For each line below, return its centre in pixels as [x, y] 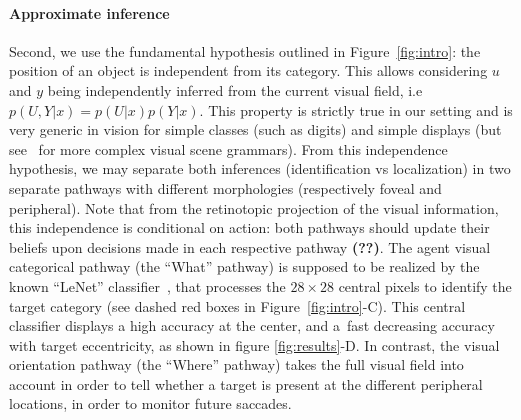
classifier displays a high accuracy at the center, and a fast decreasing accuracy [252, 325]
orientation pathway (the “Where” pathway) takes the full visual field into [236, 364]
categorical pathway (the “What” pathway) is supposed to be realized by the [244, 266]
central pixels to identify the [425, 285]
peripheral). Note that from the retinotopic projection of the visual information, [254, 207]
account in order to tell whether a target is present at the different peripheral [246, 383]
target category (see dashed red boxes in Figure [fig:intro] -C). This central [237, 305]
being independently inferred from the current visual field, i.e [235, 89]
